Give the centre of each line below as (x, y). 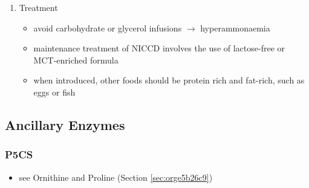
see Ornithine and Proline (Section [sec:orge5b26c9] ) (116, 177)
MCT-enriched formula (76, 60)
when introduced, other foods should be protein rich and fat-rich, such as (169, 80)
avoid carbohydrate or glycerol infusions (108, 28)
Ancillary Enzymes (65, 124)
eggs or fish (54, 92)
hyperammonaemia (235, 28)
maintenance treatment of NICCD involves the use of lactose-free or (159, 48)
